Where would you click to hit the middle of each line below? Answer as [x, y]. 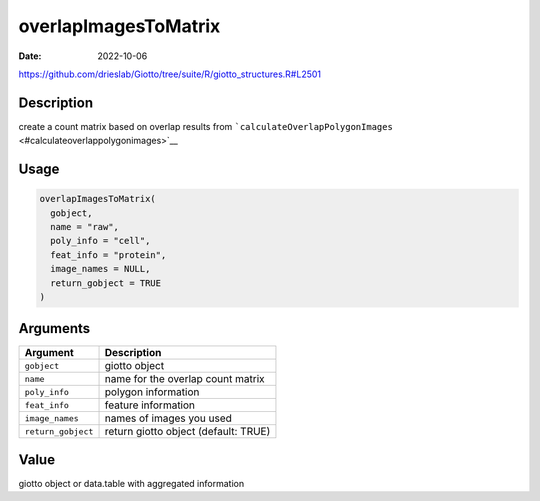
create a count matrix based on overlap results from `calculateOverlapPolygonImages [206, 126]
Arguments [54, 328]
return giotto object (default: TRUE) [187, 432]
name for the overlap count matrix [184, 379]
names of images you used [168, 418]
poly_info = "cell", [100, 241]
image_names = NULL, [100, 269]
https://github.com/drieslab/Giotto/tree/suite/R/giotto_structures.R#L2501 [170, 74]
